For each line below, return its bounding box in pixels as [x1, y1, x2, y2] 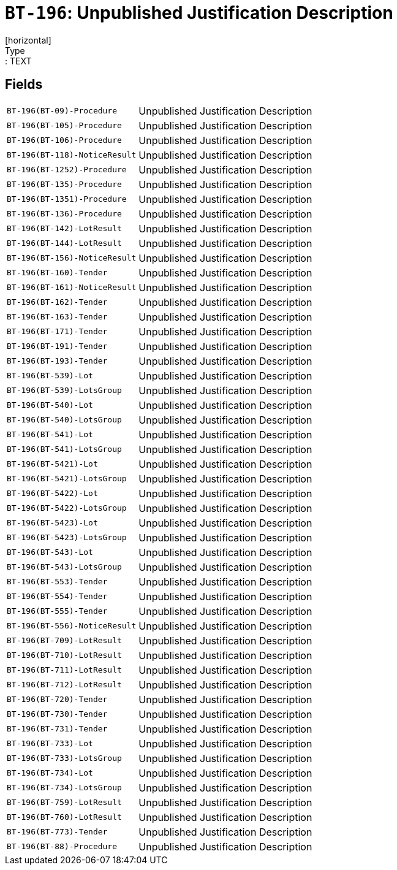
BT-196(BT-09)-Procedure [7, 106, 118, 116]
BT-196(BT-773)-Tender [7, 827, 108, 837]
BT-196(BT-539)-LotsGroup [7, 386, 122, 395]
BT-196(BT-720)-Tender [7, 695, 108, 704]
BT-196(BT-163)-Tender [7, 312, 108, 322]
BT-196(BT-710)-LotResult [7, 651, 122, 660]
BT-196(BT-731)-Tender [7, 724, 108, 734]
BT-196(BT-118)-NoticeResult [7, 150, 137, 160]
